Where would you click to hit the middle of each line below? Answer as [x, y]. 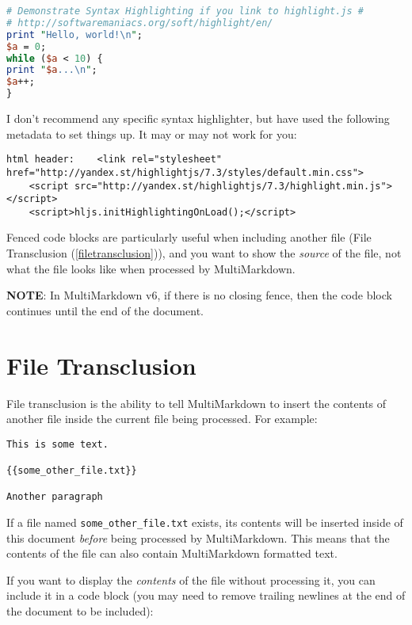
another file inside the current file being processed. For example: [162, 419]
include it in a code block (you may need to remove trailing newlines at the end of [206, 595]
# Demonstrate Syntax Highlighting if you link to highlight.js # [185, 11]
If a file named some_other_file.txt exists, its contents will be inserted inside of [205, 522]
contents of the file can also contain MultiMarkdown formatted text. [172, 553]
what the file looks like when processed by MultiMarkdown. [151, 268]
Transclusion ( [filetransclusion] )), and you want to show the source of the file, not [204, 253]
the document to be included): [80, 611]
